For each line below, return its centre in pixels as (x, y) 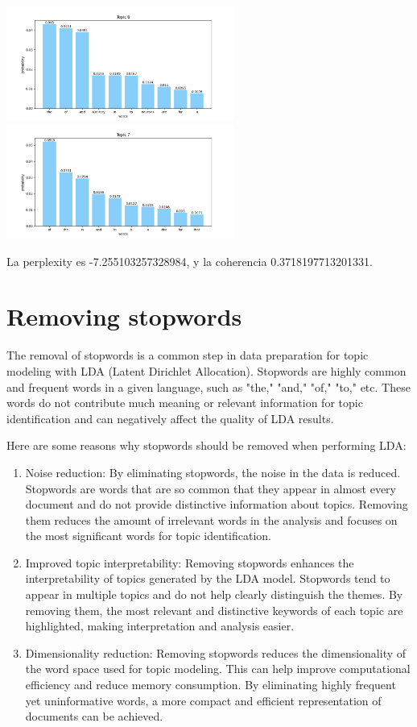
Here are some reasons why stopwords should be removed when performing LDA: (206, 445)
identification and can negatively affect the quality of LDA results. (170, 418)
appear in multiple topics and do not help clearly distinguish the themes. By (214, 594)
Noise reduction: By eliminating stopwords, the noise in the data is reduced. (213, 472)
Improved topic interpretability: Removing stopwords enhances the (190, 562)
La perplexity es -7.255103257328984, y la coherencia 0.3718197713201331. (190, 261)
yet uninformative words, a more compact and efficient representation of (203, 700)
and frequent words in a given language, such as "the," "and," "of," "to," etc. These (208, 386)
